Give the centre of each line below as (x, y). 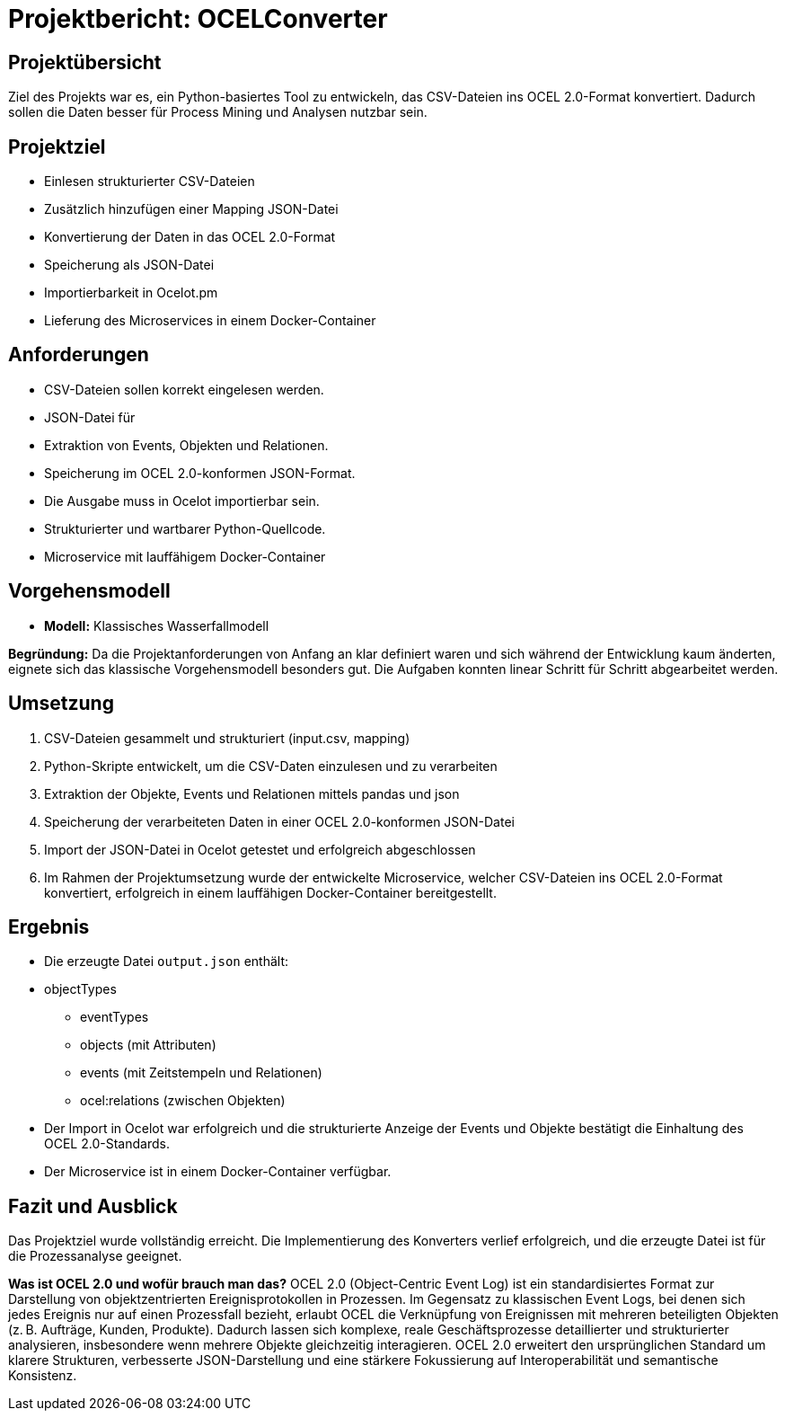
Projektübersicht (85, 62)
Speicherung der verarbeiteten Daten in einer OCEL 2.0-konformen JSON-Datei (279, 821)
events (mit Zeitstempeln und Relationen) (201, 1073)
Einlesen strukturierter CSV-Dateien (150, 182)
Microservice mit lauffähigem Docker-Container (185, 556)
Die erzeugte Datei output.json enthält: (167, 962)
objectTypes (80, 989)
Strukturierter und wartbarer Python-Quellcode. (185, 528)
